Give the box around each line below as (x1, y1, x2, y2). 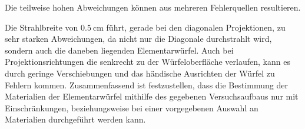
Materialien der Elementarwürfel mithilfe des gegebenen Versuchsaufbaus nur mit (5, 90, 299, 102)
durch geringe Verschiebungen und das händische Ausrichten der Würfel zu (5, 67, 275, 79)
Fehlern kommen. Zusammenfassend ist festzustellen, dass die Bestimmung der (5, 78, 288, 91)
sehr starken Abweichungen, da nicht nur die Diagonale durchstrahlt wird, (5, 32, 272, 45)
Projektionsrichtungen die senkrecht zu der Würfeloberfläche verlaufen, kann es (5, 55, 290, 68)
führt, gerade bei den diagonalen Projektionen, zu (106, 21, 286, 33)
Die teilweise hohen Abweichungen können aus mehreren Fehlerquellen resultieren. (5, 1, 301, 13)
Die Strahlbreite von (5, 21, 78, 33)
